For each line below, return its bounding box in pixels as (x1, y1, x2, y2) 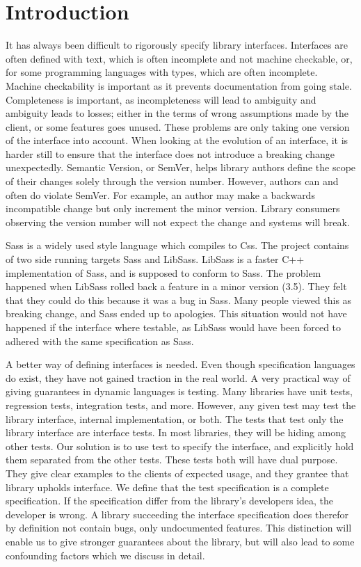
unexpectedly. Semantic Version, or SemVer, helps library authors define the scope (6, 160, 356, 175)
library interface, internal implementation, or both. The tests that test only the (6, 411, 344, 426)
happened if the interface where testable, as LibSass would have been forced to (6, 320, 342, 334)
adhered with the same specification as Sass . (6, 333, 194, 348)
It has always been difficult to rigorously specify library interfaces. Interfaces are (6, 38, 348, 52)
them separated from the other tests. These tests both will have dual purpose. (6, 452, 338, 467)
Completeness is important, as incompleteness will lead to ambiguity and (6, 92, 316, 106)
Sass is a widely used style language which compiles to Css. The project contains (6, 238, 349, 253)
